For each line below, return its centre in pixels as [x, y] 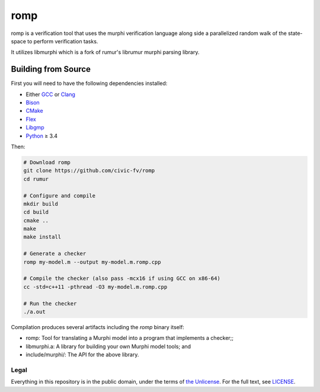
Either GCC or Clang [50, 94]
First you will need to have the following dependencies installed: [89, 84]
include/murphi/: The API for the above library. [82, 355]
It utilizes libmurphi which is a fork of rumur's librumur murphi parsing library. [105, 52]
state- [295, 33]
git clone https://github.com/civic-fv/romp [89, 171]
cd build [36, 212]
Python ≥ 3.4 [42, 136]
